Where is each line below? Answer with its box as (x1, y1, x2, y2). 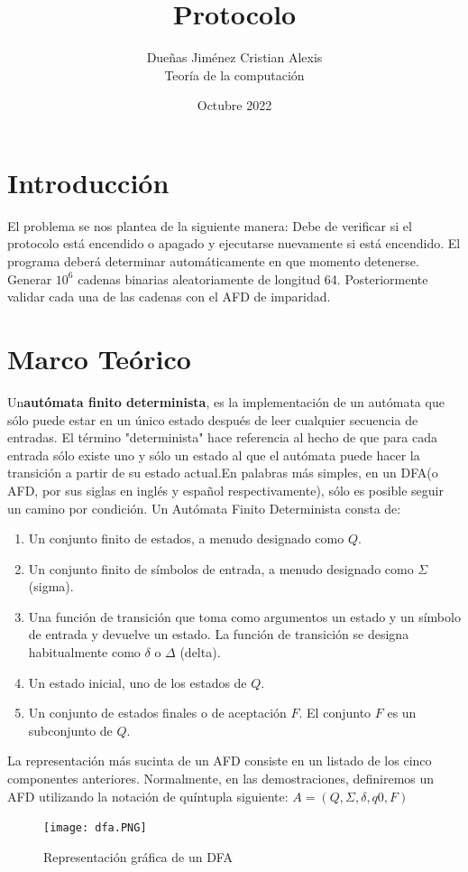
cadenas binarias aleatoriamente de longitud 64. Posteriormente (78, 269, 428, 288)
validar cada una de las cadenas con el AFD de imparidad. (7, 287, 331, 306)
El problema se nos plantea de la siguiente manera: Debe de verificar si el (7, 216, 412, 235)
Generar (7, 269, 52, 288)
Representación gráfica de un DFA (43, 847, 233, 866)
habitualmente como (28, 643, 141, 662)
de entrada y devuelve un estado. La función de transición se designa (28, 625, 409, 644)
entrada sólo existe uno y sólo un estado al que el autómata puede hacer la (7, 445, 420, 464)
